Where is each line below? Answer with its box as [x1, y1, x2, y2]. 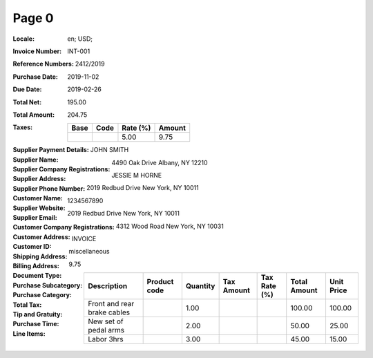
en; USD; [67, 35, 93, 43]
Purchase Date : [12, 73, 58, 81]
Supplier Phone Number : [12, 184, 86, 193]
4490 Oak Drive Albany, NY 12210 [111, 158, 208, 167]
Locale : [12, 35, 35, 43]
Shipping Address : [12, 252, 68, 261]
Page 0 [12, 10, 54, 26]
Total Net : [12, 97, 42, 106]
